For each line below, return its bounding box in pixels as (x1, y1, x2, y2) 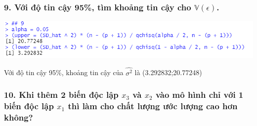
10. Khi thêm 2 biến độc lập (4, 88, 119, 101)
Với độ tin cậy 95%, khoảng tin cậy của (4, 67, 124, 78)
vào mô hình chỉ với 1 (155, 88, 244, 101)
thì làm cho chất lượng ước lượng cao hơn (68, 100, 238, 112)
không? (4, 111, 33, 124)
